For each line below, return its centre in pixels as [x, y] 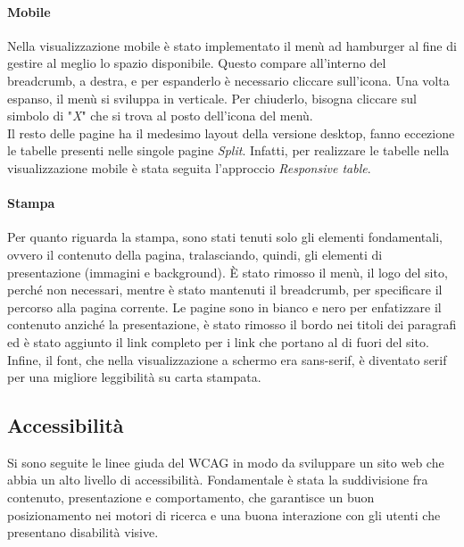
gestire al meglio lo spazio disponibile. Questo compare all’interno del [197, 63]
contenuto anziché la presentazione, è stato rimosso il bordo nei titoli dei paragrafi [232, 324]
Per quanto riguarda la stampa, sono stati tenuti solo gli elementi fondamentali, [225, 237]
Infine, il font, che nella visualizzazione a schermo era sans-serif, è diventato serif [227, 359]
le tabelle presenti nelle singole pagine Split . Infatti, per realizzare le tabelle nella [228, 150]
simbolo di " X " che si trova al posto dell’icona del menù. [160, 116]
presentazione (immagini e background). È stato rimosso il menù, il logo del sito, [228, 272]
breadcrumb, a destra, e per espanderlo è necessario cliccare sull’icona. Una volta [228, 80]
